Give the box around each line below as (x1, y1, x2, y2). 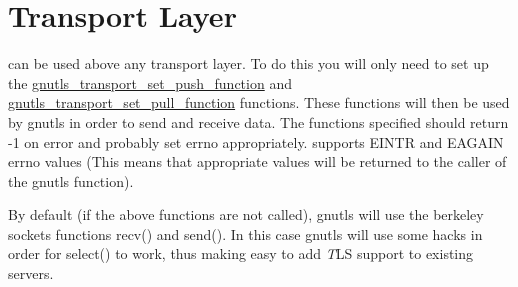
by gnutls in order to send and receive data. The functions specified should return (8, 111, 509, 132)
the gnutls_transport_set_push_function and (8, 72, 292, 93)
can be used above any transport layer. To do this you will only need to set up (8, 53, 489, 74)
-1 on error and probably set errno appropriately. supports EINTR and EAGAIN (8, 131, 504, 152)
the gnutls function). (8, 170, 134, 191)
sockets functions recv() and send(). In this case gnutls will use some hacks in (8, 223, 483, 244)
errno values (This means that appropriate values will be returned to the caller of (8, 151, 507, 172)
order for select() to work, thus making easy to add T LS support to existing (8, 243, 474, 264)
